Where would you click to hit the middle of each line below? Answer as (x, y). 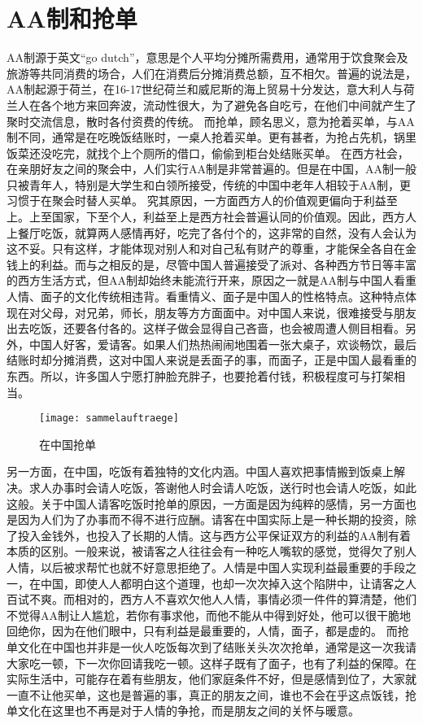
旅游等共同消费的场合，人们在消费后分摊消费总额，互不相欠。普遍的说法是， (211, 73)
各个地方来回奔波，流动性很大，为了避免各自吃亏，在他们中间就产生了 (228, 105)
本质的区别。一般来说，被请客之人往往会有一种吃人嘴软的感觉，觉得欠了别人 (211, 551)
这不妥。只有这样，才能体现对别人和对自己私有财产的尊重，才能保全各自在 (206, 249)
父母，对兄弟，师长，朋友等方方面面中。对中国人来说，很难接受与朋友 (228, 312)
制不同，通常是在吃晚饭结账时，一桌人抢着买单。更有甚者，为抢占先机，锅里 (211, 137)
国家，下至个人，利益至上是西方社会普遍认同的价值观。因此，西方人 (234, 217)
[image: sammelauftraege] (109, 419)
